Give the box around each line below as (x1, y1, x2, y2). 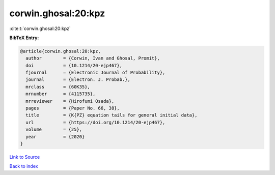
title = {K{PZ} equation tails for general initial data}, (25, 112, 198, 118)
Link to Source (9, 154, 40, 160)
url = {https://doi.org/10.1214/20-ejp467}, (25, 120, 166, 125)
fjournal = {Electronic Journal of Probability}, (25, 70, 166, 76)
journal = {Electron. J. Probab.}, (25, 77, 131, 82)
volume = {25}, (25, 127, 82, 132)
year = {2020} (25, 134, 85, 139)
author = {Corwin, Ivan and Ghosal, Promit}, (25, 55, 160, 61)
